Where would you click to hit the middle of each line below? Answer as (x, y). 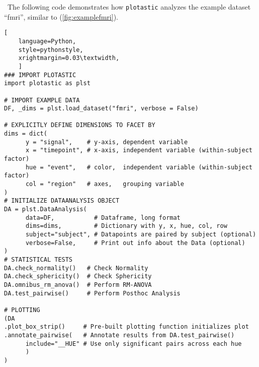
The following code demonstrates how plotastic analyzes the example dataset (129, 7)
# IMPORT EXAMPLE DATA (42, 100)
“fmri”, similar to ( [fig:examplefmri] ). (61, 16)
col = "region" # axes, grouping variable (105, 184)
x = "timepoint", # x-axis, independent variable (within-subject (139, 150)
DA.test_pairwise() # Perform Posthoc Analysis (92, 293)
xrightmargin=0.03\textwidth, (69, 58)
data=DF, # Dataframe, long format (103, 218)
